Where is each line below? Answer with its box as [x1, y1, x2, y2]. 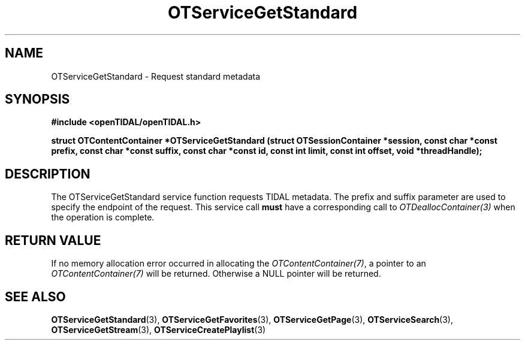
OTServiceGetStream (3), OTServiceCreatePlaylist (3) [51, 324, 266, 335]
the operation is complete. [51, 212, 155, 223]
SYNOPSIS [5, 92, 70, 107]
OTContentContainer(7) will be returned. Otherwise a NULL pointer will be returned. [51, 268, 381, 279]
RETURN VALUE [5, 232, 101, 248]
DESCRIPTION [5, 166, 90, 181]
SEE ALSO [5, 289, 66, 304]
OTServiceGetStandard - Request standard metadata [51, 71, 260, 81]
